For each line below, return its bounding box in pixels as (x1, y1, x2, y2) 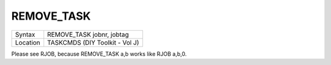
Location (15, 38, 40, 47)
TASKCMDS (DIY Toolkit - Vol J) (47, 38, 139, 47)
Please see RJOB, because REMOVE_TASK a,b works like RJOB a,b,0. (11, 50, 187, 58)
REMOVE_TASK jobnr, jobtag (47, 30, 129, 39)
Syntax (15, 30, 36, 39)
